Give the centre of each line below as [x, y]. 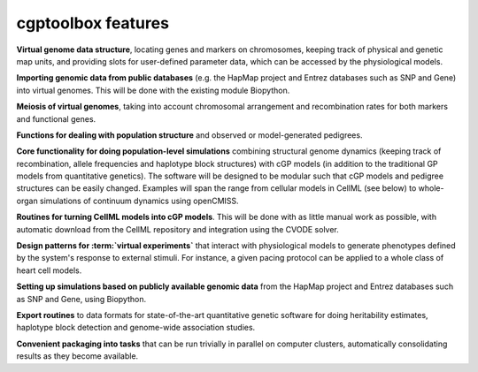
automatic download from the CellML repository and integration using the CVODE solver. [178, 229]
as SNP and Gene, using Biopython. [81, 299]
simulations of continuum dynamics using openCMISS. [139, 201]
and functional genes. [56, 118]
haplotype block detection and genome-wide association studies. [136, 328]
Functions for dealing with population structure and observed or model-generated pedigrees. [189, 135]
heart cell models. [49, 270]
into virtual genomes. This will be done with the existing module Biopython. [153, 90]
